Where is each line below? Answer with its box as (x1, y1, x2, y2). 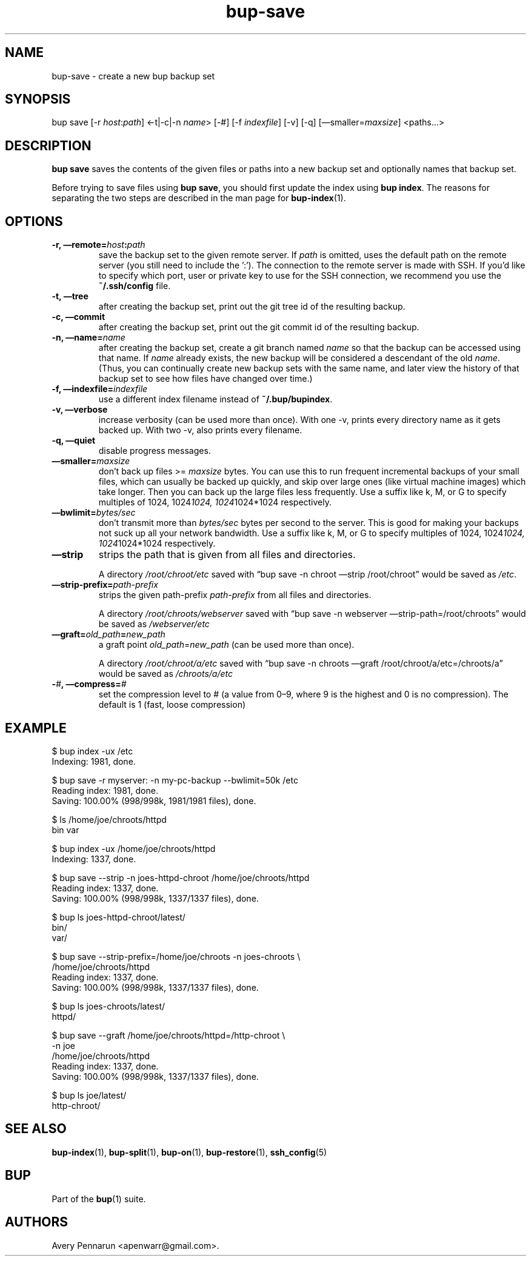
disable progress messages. (98, 445, 211, 456)
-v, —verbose (52, 404, 108, 415)
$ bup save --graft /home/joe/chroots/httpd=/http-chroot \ (52, 1030, 286, 1040)
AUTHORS (5, 1214, 68, 1230)
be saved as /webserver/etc (98, 619, 210, 630)
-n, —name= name (52, 332, 125, 343)
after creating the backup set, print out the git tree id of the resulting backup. (98, 301, 406, 312)
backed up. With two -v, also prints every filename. (98, 425, 302, 436)
